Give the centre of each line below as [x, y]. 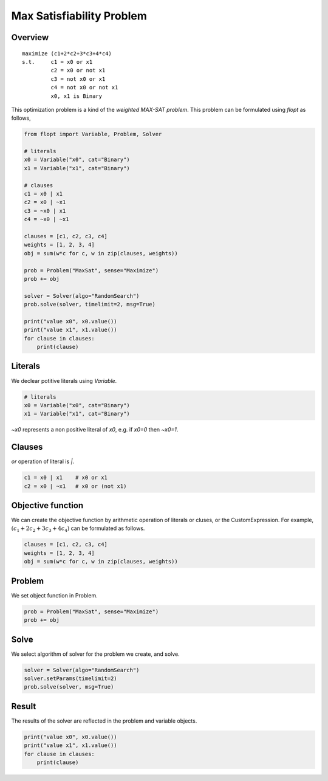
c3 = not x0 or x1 [78, 79]
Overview [30, 37]
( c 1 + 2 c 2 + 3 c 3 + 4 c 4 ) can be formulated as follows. [78, 529]
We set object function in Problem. [54, 595]
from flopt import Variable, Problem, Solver [93, 134]
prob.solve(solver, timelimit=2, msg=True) [90, 304]
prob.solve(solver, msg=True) [69, 687]
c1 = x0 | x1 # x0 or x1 [66, 478]
